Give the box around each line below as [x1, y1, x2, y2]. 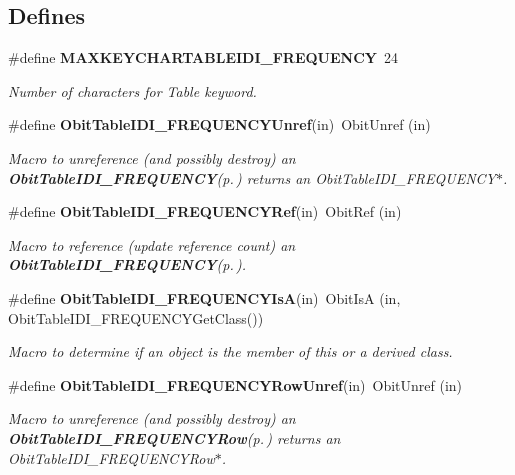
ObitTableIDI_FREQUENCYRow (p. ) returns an [8, 427, 341, 448]
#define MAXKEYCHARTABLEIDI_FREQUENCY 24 [8, 47, 398, 68]
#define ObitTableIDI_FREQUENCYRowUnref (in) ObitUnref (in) [8, 374, 463, 395]
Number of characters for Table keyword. [8, 80, 257, 101]
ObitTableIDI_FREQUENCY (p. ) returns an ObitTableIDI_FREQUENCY [8, 167, 496, 188]
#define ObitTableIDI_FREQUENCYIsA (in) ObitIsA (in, [8, 287, 401, 308]
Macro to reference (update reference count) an [8, 234, 296, 255]
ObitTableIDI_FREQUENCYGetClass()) [8, 307, 264, 328]
